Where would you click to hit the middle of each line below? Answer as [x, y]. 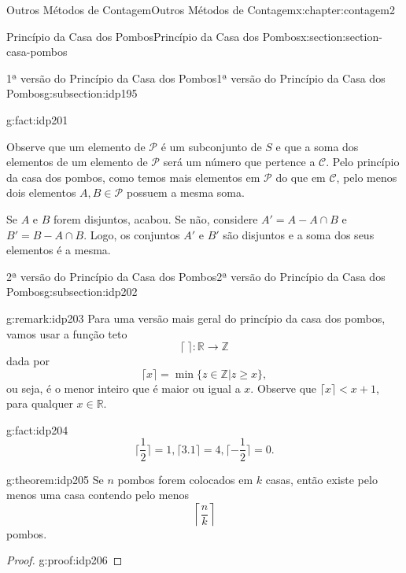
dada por [28, 361]
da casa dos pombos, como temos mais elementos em [133, 177]
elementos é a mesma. [59, 250]
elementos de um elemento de [77, 162]
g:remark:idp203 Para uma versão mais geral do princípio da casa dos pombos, [196, 318]
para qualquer [40, 403]
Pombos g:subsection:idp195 [72, 93]
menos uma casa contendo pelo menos [98, 495]
